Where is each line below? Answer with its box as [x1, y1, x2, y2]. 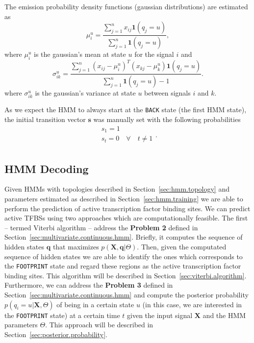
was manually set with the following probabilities [93, 114, 241, 124]
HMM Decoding [4, 161, 89, 176]
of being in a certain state [56, 299, 134, 309]
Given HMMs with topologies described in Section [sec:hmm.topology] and [4, 184, 229, 194]
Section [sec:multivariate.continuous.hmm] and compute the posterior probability [4, 289, 249, 299]
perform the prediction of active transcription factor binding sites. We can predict [4, 203, 251, 213]
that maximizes [52, 241, 99, 251]
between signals [144, 88, 191, 98]
